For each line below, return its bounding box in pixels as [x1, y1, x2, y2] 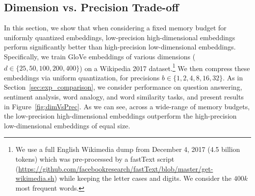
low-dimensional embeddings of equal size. [4, 120, 130, 130]
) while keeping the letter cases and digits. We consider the [54, 173, 232, 183]
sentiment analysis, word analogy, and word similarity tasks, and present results [4, 92, 244, 102]
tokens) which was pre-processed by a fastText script [15, 153, 175, 164]
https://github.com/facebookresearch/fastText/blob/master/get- [18, 163, 213, 173]
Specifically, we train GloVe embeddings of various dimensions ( [4, 51, 196, 61]
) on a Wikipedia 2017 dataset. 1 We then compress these [79, 61, 250, 73]
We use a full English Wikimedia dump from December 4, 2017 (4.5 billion [15, 144, 240, 154]
